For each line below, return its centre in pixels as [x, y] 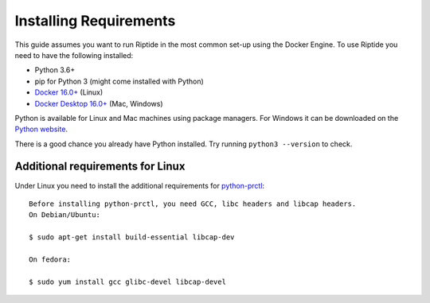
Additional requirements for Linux [100, 167]
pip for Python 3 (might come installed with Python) [119, 81]
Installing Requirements [95, 21]
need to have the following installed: [74, 55]
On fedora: [50, 259]
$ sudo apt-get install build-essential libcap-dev [132, 237]
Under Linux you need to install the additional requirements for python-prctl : [140, 185]
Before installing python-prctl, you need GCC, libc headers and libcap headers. [193, 204]
